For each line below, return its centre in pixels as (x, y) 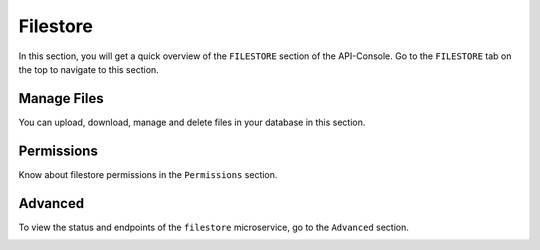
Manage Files (61, 98)
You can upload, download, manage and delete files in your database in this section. (192, 122)
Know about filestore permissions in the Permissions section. (148, 174)
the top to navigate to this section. (88, 69)
